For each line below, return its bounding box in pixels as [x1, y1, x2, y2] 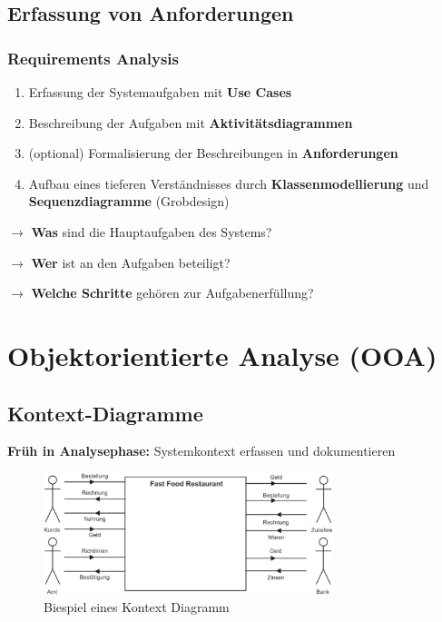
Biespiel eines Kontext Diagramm [44, 597, 230, 617]
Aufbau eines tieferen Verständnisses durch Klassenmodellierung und [28, 173, 429, 193]
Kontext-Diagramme [7, 399, 203, 427]
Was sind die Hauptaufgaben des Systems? [31, 222, 272, 241]
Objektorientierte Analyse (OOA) [7, 336, 437, 373]
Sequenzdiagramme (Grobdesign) [28, 192, 230, 211]
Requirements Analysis [7, 46, 179, 69]
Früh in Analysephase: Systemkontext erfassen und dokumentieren [7, 441, 396, 460]
